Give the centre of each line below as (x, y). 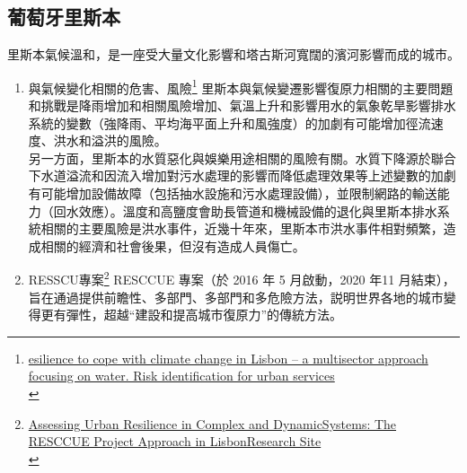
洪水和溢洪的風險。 (110, 140)
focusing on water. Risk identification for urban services (181, 376)
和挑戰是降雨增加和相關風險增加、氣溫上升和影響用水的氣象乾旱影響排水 (242, 105)
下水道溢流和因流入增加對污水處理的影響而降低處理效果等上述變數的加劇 (242, 175)
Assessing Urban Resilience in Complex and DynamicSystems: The (212, 423)
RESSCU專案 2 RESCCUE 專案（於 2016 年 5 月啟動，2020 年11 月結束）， (242, 278)
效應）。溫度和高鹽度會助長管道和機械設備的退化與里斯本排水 (258, 210)
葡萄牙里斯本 (64, 17)
